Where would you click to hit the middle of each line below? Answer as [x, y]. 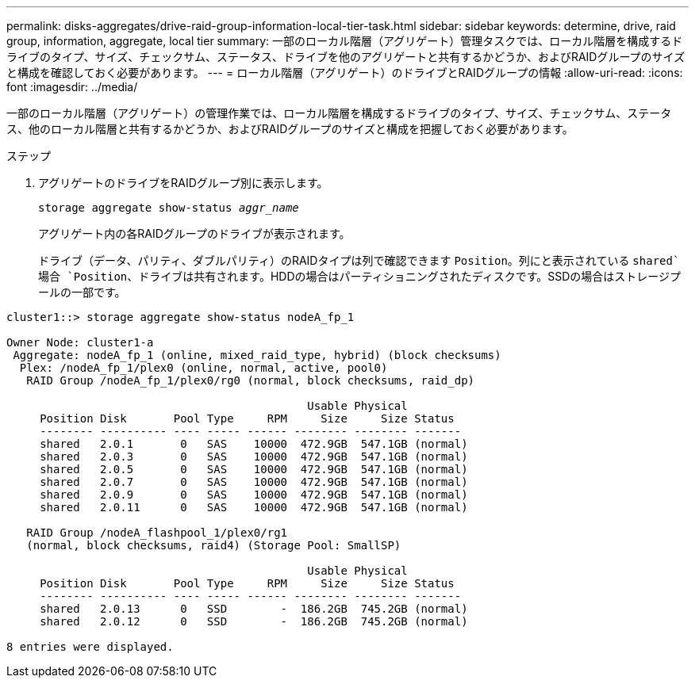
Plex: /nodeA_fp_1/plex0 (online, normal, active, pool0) [204, 368]
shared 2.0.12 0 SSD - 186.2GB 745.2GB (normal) [254, 621]
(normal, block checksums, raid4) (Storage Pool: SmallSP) [214, 545]
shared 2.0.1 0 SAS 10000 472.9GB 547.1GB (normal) [254, 444]
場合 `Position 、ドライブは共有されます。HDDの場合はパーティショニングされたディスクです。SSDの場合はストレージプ [360, 276]
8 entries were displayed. [90, 647]
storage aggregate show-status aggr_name [169, 208]
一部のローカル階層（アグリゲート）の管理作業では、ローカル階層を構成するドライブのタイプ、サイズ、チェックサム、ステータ [339, 113]
